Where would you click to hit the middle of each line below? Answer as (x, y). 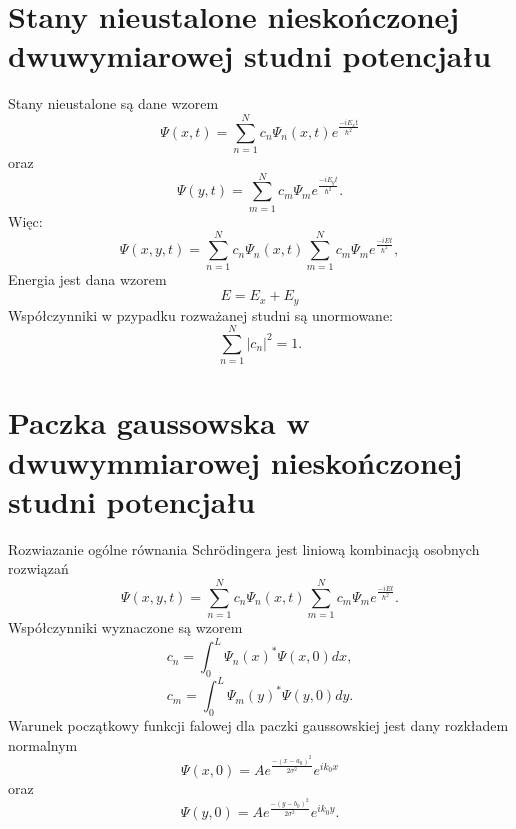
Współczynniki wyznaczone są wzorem (125, 627)
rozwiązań (38, 568)
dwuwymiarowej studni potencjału (250, 55)
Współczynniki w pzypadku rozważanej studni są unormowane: (200, 314)
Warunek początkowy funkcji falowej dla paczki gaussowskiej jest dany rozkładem (258, 725)
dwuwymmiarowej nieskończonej (235, 461)
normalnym (43, 744)
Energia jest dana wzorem (87, 279)
